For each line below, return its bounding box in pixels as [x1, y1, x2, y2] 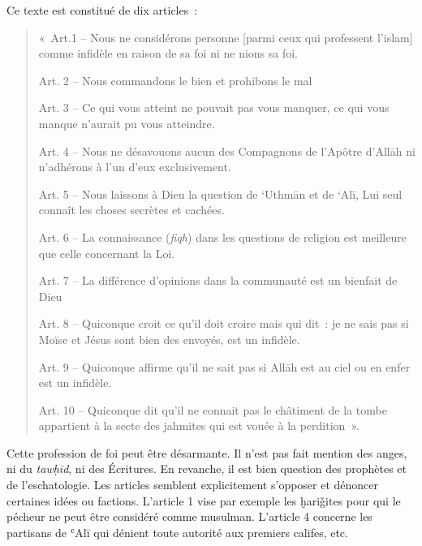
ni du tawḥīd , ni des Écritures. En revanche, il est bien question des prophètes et [6, 460, 407, 477]
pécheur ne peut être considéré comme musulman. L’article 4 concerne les [6, 508, 372, 525]
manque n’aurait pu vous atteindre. [38, 114, 215, 131]
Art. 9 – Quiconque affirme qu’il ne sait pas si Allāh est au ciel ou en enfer [38, 358, 411, 375]
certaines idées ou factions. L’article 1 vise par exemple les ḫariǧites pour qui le [6, 492, 401, 509]
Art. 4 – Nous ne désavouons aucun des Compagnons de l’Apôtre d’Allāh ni [38, 142, 416, 159]
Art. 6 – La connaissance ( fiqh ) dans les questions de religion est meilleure [38, 228, 407, 245]
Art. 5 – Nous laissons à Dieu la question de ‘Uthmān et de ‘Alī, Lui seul [38, 185, 403, 202]
